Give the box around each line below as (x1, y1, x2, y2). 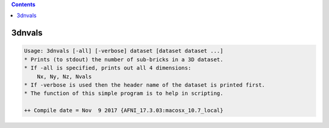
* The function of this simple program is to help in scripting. (24, 90, 224, 97)
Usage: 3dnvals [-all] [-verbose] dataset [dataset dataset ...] (24, 47, 224, 55)
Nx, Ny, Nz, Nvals (37, 73, 92, 80)
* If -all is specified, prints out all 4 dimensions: (24, 64, 191, 72)
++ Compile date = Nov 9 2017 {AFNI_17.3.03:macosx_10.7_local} (24, 107, 224, 114)
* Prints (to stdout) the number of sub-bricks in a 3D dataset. (24, 56, 224, 63)
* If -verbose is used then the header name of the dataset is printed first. (24, 81, 265, 88)
